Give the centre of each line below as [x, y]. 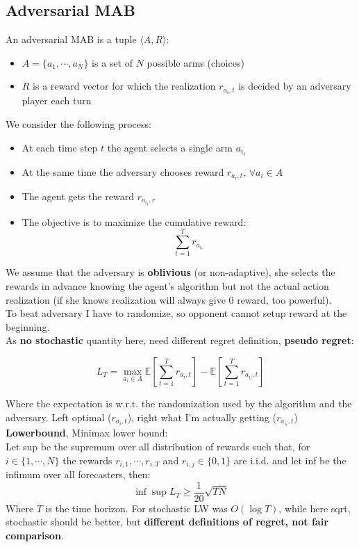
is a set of [112, 62]
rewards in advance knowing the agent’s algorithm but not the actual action [167, 285]
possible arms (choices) [195, 62]
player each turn [57, 100]
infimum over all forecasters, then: [78, 474]
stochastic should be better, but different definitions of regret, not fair [167, 522]
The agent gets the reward [78, 196]
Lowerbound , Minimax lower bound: [87, 433]
